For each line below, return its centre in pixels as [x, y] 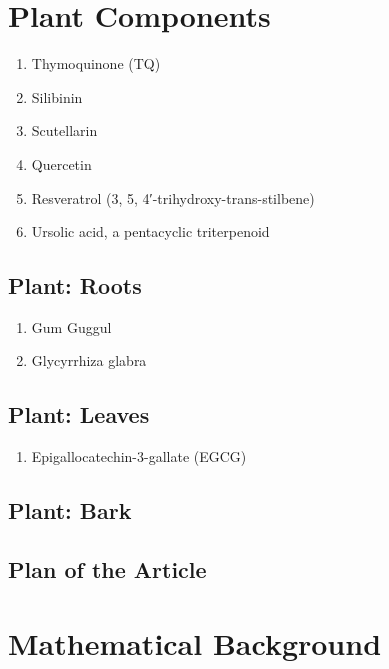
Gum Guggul [71, 326]
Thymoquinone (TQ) [96, 63]
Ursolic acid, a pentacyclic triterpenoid [150, 231]
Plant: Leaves [79, 414]
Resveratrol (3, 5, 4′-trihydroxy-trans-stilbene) [173, 197]
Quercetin [61, 163]
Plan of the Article [107, 569]
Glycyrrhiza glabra [89, 360]
